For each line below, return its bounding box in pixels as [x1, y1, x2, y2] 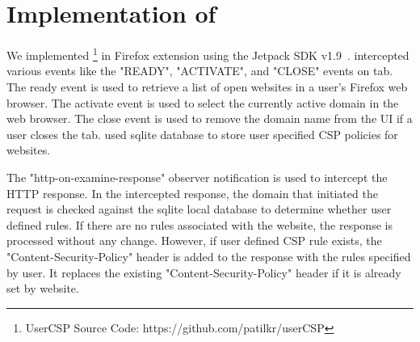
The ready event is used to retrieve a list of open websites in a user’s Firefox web [6, 78, 408, 95]
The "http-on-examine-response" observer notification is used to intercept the [6, 168, 388, 185]
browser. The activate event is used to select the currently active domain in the [6, 94, 399, 111]
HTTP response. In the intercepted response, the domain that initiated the [6, 184, 378, 201]
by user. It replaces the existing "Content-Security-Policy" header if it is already [6, 264, 401, 281]
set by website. [6, 280, 79, 297]
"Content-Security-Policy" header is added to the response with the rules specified [6, 247, 411, 264]
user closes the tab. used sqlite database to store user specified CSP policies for [6, 125, 398, 142]
